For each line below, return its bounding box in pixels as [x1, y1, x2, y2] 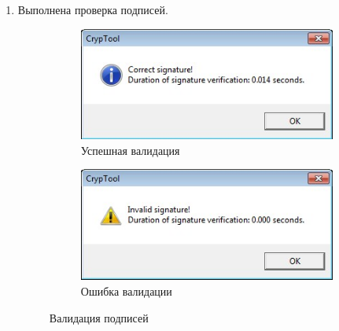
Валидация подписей [49, 309, 149, 325]
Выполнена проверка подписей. [17, 2, 168, 17]
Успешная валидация [80, 142, 180, 158]
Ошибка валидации [80, 282, 172, 299]
